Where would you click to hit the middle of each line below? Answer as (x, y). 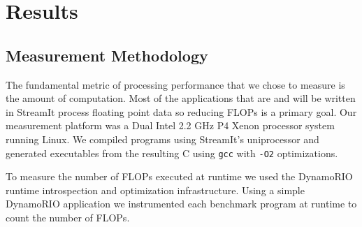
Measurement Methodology (107, 55)
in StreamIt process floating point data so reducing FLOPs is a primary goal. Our (181, 111)
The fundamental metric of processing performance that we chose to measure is (175, 84)
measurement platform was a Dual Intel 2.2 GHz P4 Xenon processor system (170, 125)
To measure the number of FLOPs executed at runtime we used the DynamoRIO (179, 176)
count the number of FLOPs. (68, 217)
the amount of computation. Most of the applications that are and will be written (181, 98)
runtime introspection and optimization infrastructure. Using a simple (155, 190)
